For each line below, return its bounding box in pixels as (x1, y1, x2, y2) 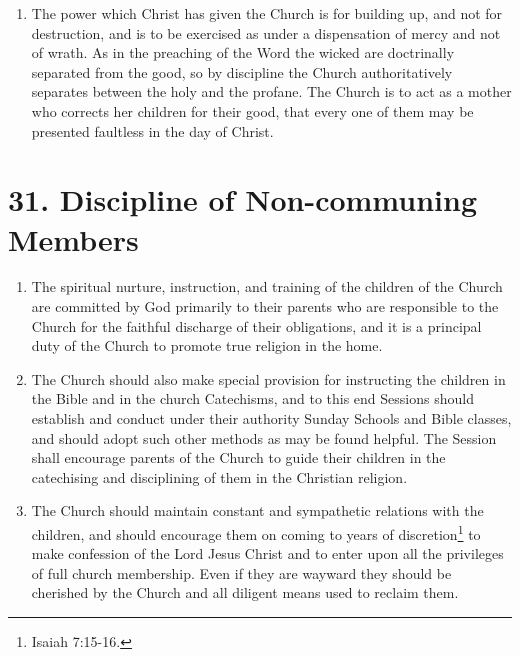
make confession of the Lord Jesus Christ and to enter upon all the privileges (31, 543, 504, 564)
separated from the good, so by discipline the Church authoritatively (31, 61, 453, 82)
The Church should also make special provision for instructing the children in (31, 368, 506, 389)
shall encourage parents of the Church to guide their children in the (31, 447, 446, 468)
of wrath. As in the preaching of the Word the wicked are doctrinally (31, 42, 455, 63)
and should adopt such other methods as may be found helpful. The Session (31, 427, 497, 448)
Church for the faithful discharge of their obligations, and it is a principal (31, 315, 482, 336)
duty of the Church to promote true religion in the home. (31, 335, 383, 356)
